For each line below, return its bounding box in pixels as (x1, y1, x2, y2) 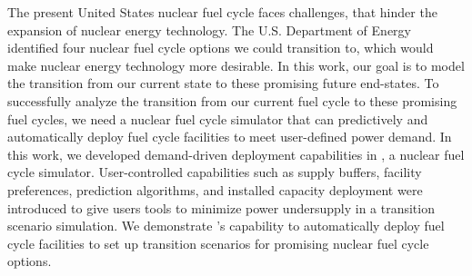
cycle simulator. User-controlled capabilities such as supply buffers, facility (7, 163, 422, 182)
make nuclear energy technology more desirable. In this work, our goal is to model (7, 55, 465, 74)
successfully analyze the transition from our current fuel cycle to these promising (7, 91, 457, 110)
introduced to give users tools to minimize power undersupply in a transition (7, 198, 435, 217)
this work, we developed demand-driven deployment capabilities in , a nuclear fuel (7, 144, 465, 163)
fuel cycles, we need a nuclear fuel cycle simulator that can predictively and (7, 109, 428, 128)
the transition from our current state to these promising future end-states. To (7, 74, 439, 93)
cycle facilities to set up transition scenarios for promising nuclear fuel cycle (7, 233, 429, 252)
